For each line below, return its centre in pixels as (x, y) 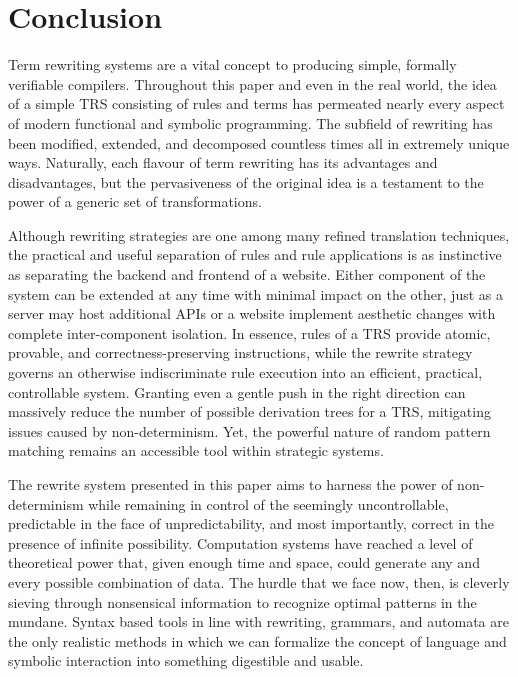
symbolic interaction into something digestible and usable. (186, 660)
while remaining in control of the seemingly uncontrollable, (268, 503)
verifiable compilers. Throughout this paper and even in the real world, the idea (252, 83)
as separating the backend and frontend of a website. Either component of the (247, 274)
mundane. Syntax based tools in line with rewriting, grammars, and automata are (258, 621)
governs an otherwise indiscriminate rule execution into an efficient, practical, (245, 372)
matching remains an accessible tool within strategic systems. (196, 450)
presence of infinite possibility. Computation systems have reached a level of (240, 542)
